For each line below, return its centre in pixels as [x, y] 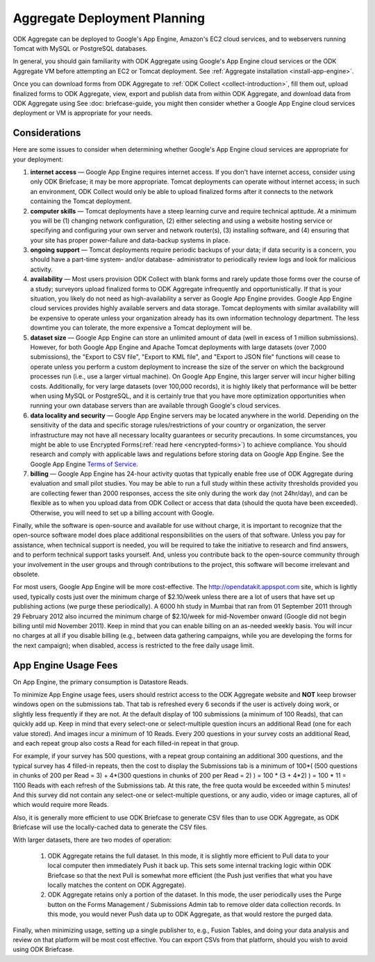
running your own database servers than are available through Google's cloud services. [156, 406]
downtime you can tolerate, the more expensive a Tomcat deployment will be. [141, 328]
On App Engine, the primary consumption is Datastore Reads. [101, 682]
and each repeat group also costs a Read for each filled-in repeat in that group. [126, 743]
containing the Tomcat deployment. [81, 201]
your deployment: [38, 159]
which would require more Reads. [61, 805]
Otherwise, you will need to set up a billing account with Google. [122, 513]
